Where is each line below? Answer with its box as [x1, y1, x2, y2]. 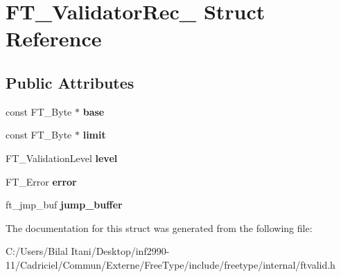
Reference [6, 24, 102, 53]
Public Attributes [6, 71, 134, 93]
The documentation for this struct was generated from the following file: [6, 220, 313, 235]
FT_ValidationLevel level [6, 150, 118, 165]
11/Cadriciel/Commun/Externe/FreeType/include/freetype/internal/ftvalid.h [6, 257, 335, 271]
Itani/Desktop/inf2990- [71, 244, 170, 258]
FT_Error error [6, 174, 77, 188]
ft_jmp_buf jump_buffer [6, 197, 123, 212]
